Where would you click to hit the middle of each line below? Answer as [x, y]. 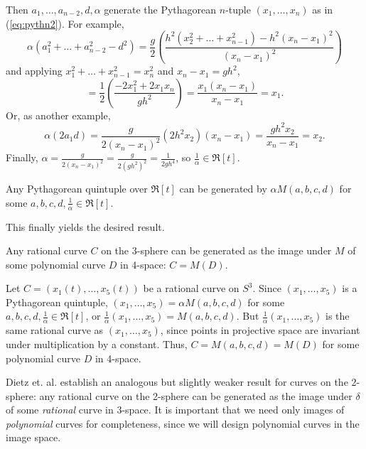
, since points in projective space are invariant [260, 330]
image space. [33, 437]
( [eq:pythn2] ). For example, [65, 23]
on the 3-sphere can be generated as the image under [216, 250]
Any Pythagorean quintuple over [77, 189]
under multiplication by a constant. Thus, [97, 343]
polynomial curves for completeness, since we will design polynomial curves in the [183, 423]
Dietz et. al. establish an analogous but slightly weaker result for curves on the [177, 382]
